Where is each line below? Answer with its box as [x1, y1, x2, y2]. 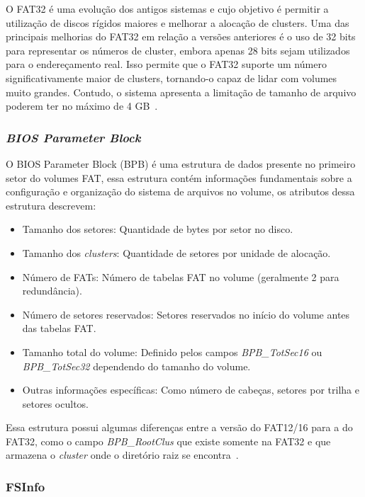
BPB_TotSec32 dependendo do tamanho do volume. [22, 358, 251, 373]
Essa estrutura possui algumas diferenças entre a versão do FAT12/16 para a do [6, 420, 353, 435]
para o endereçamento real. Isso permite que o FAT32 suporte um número [6, 57, 327, 72]
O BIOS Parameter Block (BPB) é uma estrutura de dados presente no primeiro [6, 156, 356, 171]
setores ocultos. [22, 396, 89, 411]
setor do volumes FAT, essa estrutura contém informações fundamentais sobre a [6, 170, 352, 185]
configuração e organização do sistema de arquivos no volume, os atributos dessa [6, 184, 355, 199]
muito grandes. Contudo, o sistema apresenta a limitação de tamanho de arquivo [6, 84, 356, 99]
